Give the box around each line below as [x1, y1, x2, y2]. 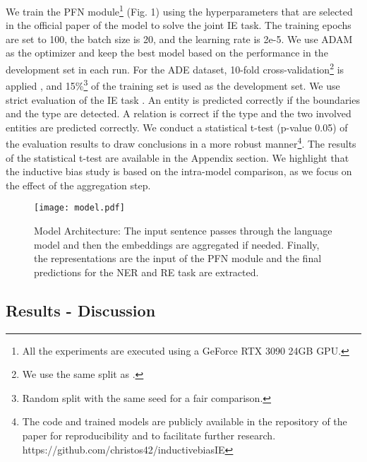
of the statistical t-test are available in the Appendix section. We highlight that [6, 150, 349, 165]
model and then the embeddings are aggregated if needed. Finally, [34, 237, 320, 251]
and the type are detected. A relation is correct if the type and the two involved [6, 106, 351, 121]
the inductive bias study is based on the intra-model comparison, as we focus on [6, 164, 352, 179]
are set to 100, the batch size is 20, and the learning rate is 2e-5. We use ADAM [6, 31, 353, 46]
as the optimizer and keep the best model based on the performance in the [6, 45, 328, 60]
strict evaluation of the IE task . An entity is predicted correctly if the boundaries [6, 92, 360, 107]
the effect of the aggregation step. [6, 177, 151, 192]
